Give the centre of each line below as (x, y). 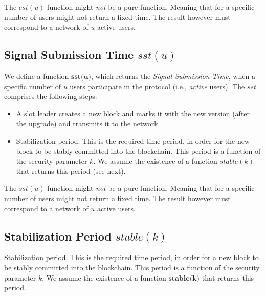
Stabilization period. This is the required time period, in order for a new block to (131, 257)
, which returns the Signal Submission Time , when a (173, 76)
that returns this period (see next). (71, 171)
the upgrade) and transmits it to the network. (88, 123)
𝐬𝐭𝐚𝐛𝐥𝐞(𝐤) (184, 278)
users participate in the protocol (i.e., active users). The (157, 86)
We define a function (37, 76)
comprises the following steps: (51, 96)
